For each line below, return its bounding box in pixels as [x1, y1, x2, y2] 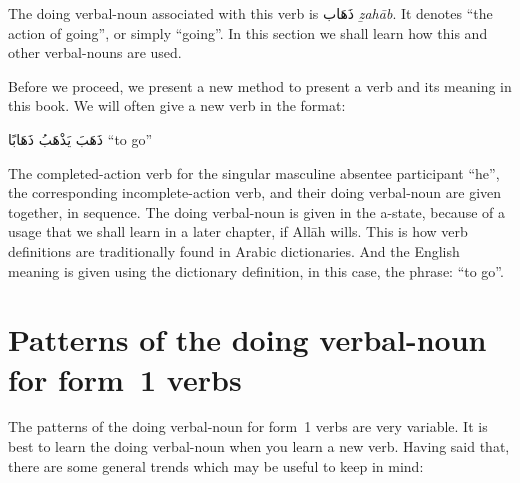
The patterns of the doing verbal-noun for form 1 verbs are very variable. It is [8, 416, 488, 437]
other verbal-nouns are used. [8, 42, 182, 63]
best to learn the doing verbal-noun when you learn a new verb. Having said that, [8, 436, 510, 457]
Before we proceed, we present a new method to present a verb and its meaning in [8, 75, 512, 96]
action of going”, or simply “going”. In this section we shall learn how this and [8, 22, 488, 43]
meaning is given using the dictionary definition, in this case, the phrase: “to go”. [8, 260, 504, 281]
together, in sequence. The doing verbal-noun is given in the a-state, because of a [8, 201, 505, 222]
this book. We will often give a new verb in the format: [8, 95, 346, 116]
